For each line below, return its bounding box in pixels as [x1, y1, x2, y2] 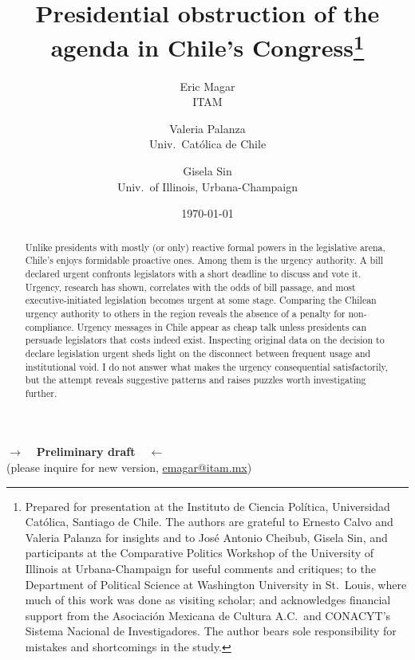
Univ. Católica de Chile [148, 136, 267, 152]
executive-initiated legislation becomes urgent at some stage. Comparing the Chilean [25, 293, 377, 307]
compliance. [25, 320, 74, 333]
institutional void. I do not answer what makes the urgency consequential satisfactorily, [25, 359, 389, 373]
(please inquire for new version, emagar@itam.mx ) [6, 459, 252, 476]
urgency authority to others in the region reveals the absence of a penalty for [25, 306, 346, 320]
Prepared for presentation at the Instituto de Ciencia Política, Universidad [25, 497, 390, 514]
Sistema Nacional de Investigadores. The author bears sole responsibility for [25, 623, 397, 639]
